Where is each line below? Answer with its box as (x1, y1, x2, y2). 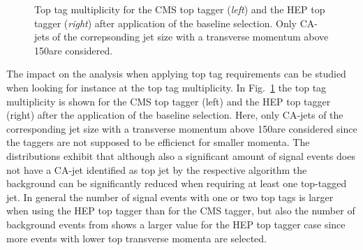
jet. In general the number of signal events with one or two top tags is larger (6, 189, 334, 204)
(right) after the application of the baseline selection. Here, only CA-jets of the (6, 108, 343, 122)
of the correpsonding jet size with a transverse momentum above (52, 29, 329, 44)
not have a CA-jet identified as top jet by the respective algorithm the (6, 162, 307, 177)
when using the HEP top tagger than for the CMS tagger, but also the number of (6, 203, 355, 218)
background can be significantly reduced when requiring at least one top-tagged (6, 176, 347, 191)
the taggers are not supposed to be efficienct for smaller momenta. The (6, 135, 310, 149)
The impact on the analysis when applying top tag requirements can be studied (6, 66, 346, 81)
